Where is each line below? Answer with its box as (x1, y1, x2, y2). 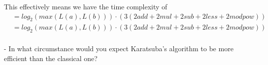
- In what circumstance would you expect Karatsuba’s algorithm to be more (4, 43, 234, 54)
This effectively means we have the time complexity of (4, 1, 167, 11)
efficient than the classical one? (4, 53, 98, 63)
